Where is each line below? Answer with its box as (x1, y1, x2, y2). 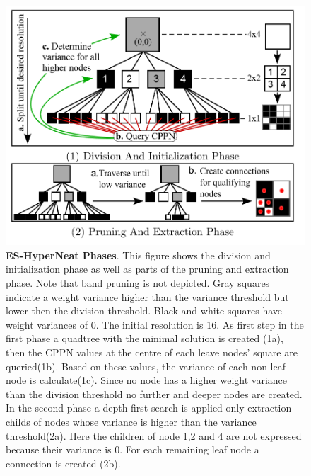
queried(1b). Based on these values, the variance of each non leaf (6, 358, 286, 373)
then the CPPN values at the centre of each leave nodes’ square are (6, 345, 298, 359)
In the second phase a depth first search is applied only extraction (6, 400, 292, 415)
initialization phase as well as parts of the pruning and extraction (6, 261, 289, 276)
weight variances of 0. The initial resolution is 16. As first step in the (6, 317, 304, 331)
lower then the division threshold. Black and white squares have (6, 303, 283, 318)
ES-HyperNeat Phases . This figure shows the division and (6, 247, 271, 262)
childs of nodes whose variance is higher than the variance (6, 414, 257, 429)
